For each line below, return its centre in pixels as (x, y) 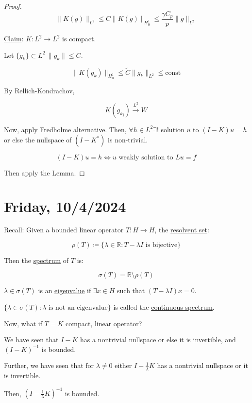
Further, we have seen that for (49, 365)
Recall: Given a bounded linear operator (64, 230)
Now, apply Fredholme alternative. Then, (65, 129)
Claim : (14, 39)
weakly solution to (146, 158)
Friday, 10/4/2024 (65, 206)
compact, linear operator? (104, 323)
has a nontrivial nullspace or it (202, 365)
